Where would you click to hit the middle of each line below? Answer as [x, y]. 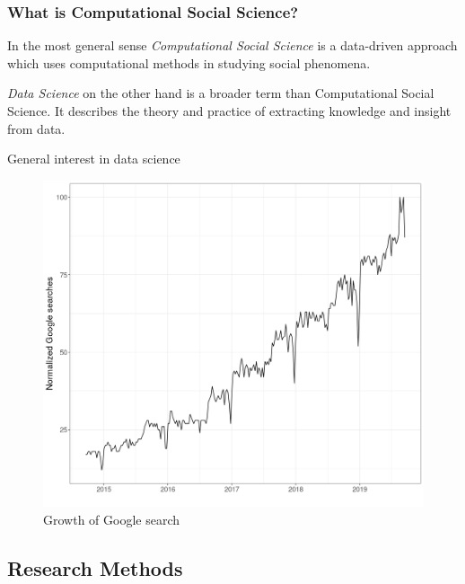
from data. [36, 128]
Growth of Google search [112, 519]
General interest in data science [94, 159]
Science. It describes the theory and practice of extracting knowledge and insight [229, 111]
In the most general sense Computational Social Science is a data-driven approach [232, 45]
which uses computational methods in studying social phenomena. [189, 62]
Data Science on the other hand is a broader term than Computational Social [221, 93]
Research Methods [95, 567]
